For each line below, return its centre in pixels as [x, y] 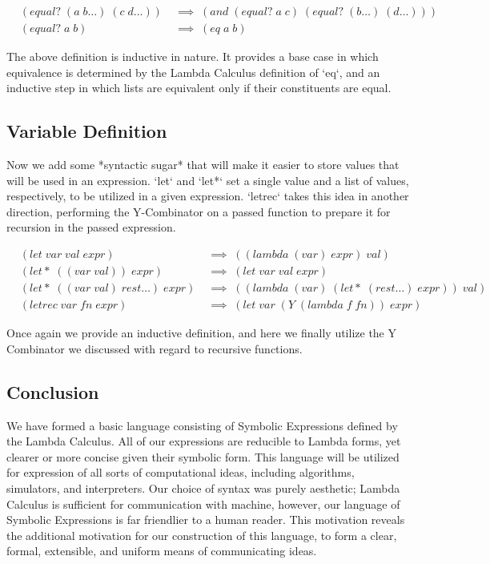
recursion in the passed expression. [91, 227]
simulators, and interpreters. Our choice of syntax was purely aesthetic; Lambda [203, 487]
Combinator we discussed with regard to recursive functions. [155, 348]
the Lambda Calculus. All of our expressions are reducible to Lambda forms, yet [204, 441]
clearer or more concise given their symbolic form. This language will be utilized [203, 456]
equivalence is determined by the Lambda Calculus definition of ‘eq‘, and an [193, 72]
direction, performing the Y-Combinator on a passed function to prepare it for [199, 211]
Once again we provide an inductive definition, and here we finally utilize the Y [201, 333]
